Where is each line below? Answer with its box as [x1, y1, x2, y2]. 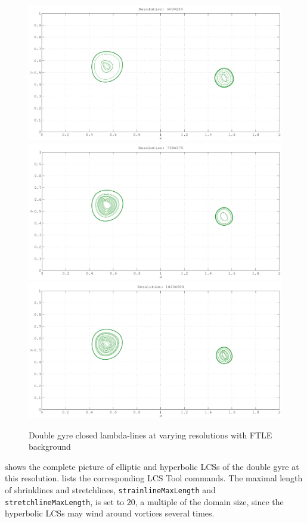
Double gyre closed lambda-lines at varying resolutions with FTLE [29, 428, 272, 441]
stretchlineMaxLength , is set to [5, 495, 125, 508]
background [29, 440, 71, 453]
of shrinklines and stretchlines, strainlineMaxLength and [5, 484, 216, 496]
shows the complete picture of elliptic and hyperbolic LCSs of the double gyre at [5, 460, 299, 472]
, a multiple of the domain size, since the [135, 495, 284, 508]
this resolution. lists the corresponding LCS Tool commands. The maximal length [5, 472, 303, 484]
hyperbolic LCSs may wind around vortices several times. [5, 507, 215, 519]
